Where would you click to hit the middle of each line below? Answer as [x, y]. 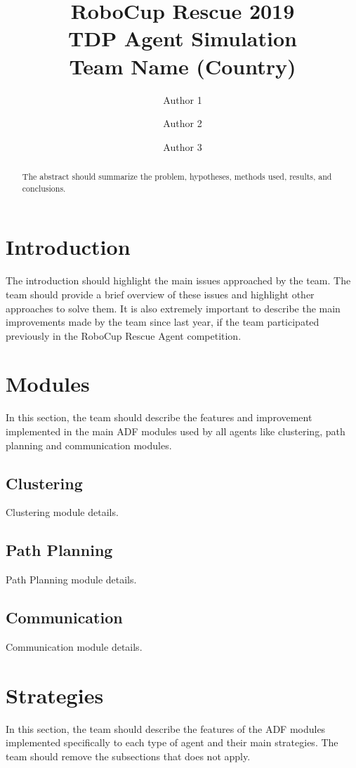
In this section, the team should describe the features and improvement [159, 417]
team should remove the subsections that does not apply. [128, 756]
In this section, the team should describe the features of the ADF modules [166, 728]
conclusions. [44, 188]
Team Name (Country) [183, 66]
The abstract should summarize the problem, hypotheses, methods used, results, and [177, 177]
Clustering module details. [62, 512]
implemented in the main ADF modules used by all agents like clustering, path [176, 431]
